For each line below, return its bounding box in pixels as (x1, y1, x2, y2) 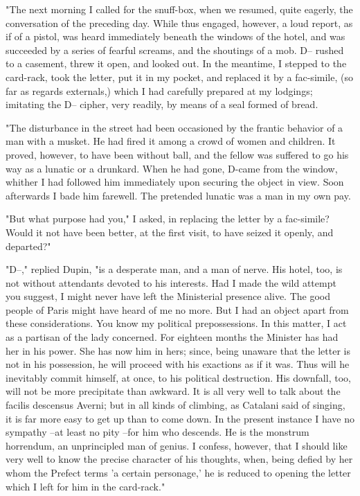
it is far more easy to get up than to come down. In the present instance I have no (6, 411, 354, 425)
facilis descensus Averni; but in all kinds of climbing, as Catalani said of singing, (6, 398, 345, 412)
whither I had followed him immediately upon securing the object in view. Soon (6, 175, 344, 189)
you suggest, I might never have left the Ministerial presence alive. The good (6, 289, 330, 303)
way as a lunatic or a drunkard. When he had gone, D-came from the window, (6, 161, 338, 175)
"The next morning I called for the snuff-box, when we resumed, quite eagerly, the (6, 2, 353, 16)
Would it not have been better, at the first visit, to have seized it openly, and (6, 224, 334, 239)
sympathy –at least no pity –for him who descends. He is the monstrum (6, 425, 309, 439)
